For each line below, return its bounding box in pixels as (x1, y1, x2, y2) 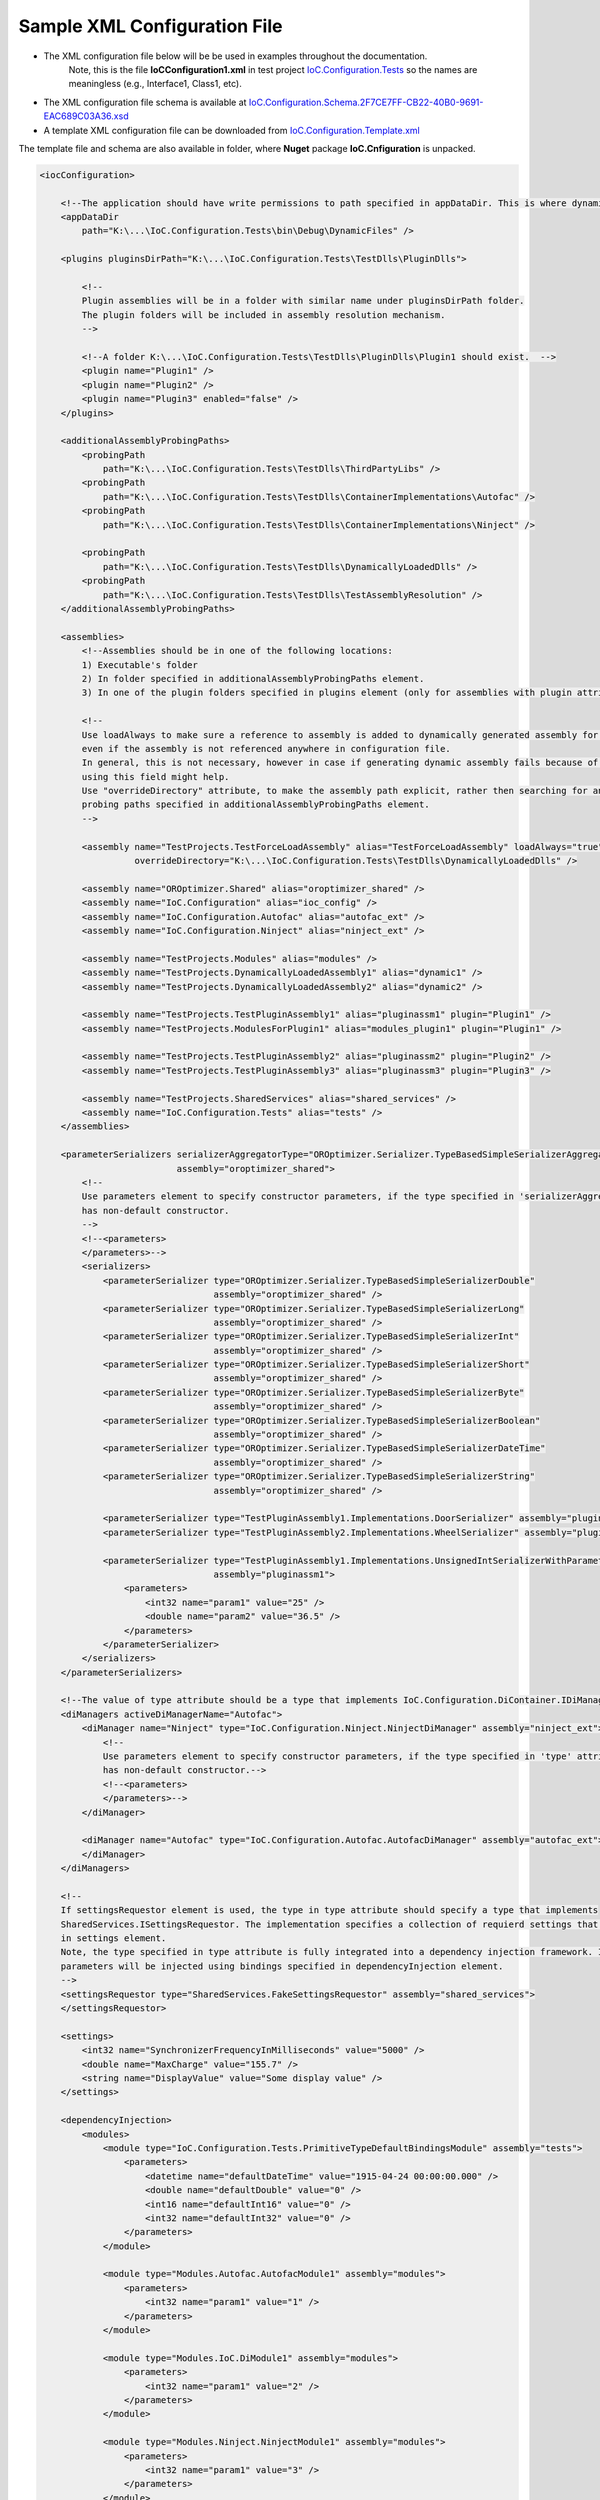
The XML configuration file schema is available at (43, 96, 247, 108)
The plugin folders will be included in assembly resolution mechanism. (81, 309, 446, 320)
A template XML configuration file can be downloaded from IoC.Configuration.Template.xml (43, 124, 420, 136)
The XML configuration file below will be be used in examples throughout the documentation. (43, 50, 428, 62)
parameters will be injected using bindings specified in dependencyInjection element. (60, 1960, 504, 1972)
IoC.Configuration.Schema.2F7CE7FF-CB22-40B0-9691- (248, 96, 484, 108)
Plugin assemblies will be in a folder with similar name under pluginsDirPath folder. (81, 295, 525, 307)
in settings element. (60, 1933, 167, 1944)
